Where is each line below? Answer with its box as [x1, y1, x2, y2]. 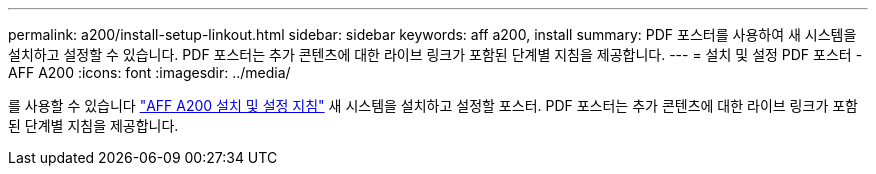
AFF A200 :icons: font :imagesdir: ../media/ [8, 64, 291, 81]
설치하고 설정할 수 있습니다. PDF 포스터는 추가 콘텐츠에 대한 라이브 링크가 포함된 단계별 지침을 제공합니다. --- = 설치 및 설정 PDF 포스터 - [8, 46, 863, 63]
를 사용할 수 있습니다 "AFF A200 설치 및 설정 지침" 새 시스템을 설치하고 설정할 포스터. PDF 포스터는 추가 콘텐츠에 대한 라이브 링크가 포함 [8, 97, 858, 114]
